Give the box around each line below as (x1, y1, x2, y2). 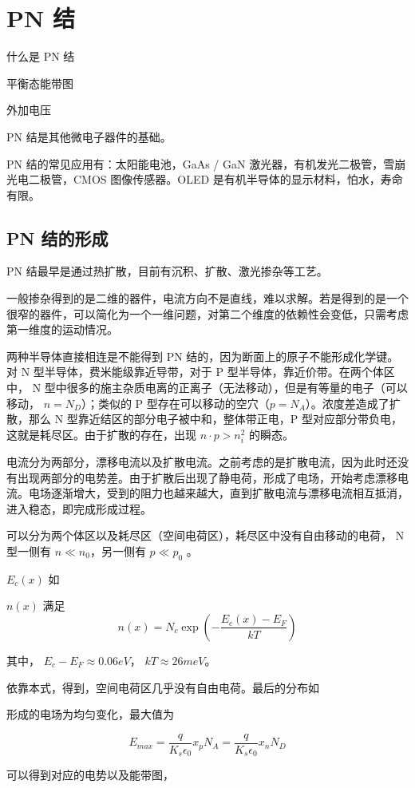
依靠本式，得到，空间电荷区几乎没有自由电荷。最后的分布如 (6, 679, 319, 695)
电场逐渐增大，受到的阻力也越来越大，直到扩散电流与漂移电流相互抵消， (28, 485, 409, 501)
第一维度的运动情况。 (6, 321, 118, 338)
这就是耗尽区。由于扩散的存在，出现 (6, 426, 196, 442)
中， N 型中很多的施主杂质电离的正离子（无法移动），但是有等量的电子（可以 (6, 379, 408, 396)
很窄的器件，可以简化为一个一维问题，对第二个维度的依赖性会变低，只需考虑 (6, 305, 409, 322)
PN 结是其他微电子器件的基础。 (6, 128, 172, 145)
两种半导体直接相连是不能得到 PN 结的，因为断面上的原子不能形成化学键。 (6, 347, 399, 364)
